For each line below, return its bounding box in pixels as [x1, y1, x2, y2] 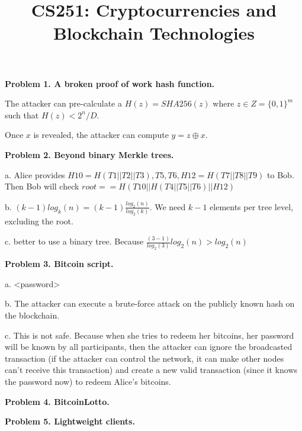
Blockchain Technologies [53, 21, 255, 45]
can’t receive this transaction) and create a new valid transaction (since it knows [5, 364, 298, 376]
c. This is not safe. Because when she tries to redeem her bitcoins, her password [5, 329, 294, 341]
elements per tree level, [210, 200, 293, 213]
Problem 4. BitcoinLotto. [5, 395, 110, 407]
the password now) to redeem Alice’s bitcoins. [5, 375, 171, 387]
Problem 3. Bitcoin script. [5, 258, 114, 270]
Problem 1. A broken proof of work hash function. [5, 77, 215, 89]
